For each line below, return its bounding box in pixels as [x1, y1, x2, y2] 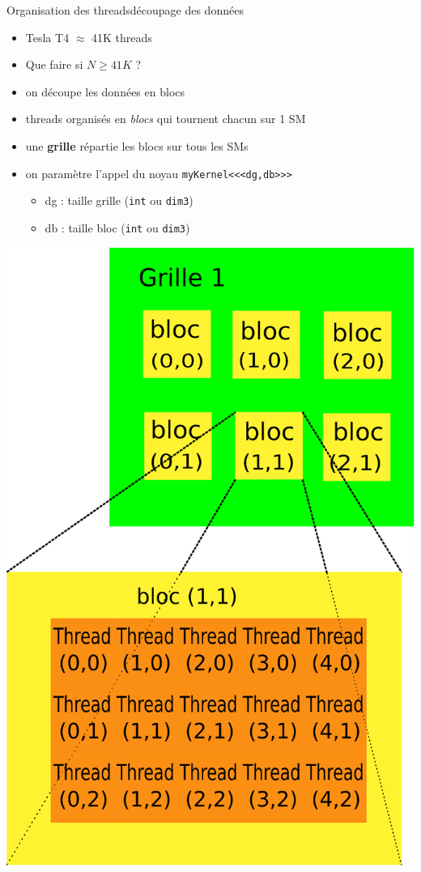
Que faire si [25, 56, 83, 73]
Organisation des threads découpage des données [6, 2, 244, 18]
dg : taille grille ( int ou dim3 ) [45, 192, 193, 209]
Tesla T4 [25, 28, 70, 45]
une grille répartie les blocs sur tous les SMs [25, 137, 249, 154]
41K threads [91, 28, 152, 45]
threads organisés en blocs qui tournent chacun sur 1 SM [25, 110, 306, 127]
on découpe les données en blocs [25, 83, 185, 100]
